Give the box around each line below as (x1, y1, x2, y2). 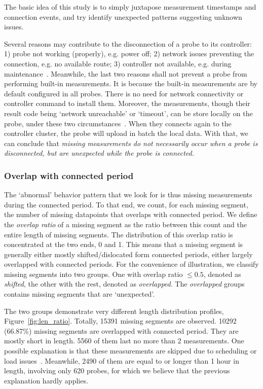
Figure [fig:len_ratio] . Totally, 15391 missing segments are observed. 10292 (4, 315, 237, 326)
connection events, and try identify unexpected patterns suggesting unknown (4, 11, 242, 22)
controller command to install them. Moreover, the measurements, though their (4, 98, 250, 109)
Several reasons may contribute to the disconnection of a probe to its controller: (4, 38, 252, 49)
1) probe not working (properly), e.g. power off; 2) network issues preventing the (4, 48, 254, 59)
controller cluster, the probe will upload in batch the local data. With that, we (4, 128, 248, 138)
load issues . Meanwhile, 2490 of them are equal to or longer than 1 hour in (4, 355, 239, 366)
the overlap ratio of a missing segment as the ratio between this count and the (4, 219, 247, 229)
